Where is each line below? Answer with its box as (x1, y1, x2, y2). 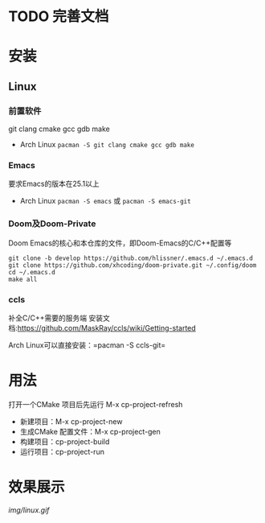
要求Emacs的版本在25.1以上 (8, 179, 100, 189)
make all (8, 275, 38, 283)
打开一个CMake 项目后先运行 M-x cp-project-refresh (8, 399, 183, 409)
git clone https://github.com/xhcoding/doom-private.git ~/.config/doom (8, 261, 257, 270)
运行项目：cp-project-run (19, 447, 104, 456)
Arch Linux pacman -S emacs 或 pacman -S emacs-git (19, 196, 191, 206)
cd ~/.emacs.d (8, 268, 56, 276)
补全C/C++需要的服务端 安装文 (8, 313, 110, 323)
